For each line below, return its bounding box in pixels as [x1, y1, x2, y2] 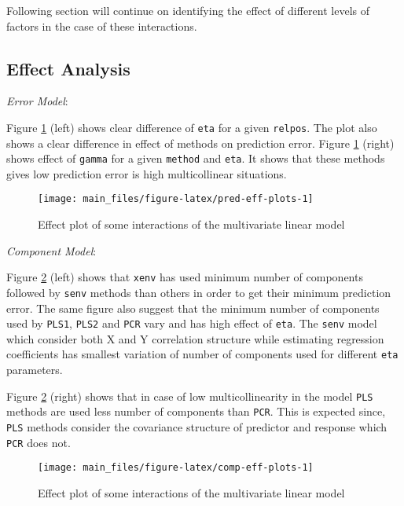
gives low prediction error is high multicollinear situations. [6, 165, 287, 181]
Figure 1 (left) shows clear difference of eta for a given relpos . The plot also [6, 119, 377, 135]
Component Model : [6, 242, 97, 258]
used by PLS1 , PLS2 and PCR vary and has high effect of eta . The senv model [6, 315, 377, 332]
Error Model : [6, 93, 68, 109]
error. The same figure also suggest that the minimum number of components [6, 299, 380, 316]
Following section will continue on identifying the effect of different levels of [6, 2, 369, 18]
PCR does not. [6, 434, 71, 450]
